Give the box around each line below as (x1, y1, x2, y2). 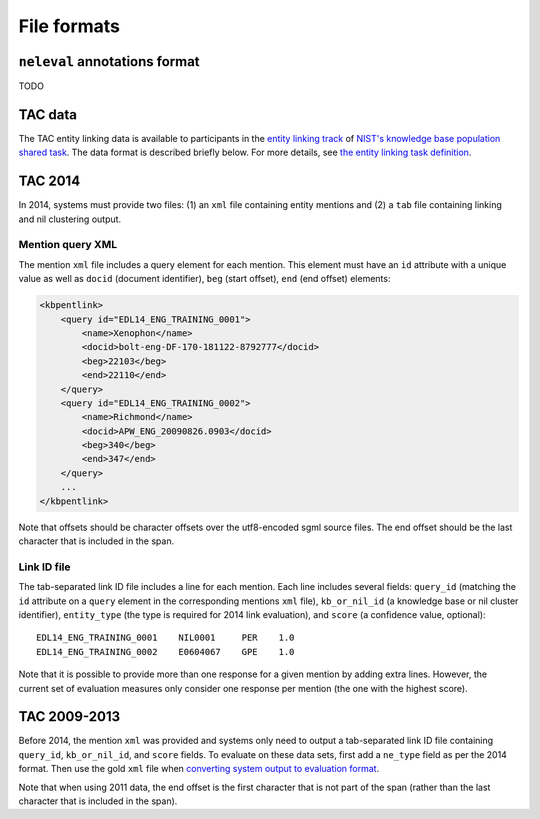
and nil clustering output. (18, 213, 122, 225)
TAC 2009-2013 (18, 708, 121, 725)
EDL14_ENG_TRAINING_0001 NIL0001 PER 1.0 (36, 632, 295, 644)
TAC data (18, 106, 77, 123)
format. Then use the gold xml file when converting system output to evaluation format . (18, 763, 380, 775)
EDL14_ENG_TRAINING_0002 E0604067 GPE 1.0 (36, 646, 295, 657)
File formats (18, 15, 120, 37)
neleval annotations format (18, 53, 200, 70)
